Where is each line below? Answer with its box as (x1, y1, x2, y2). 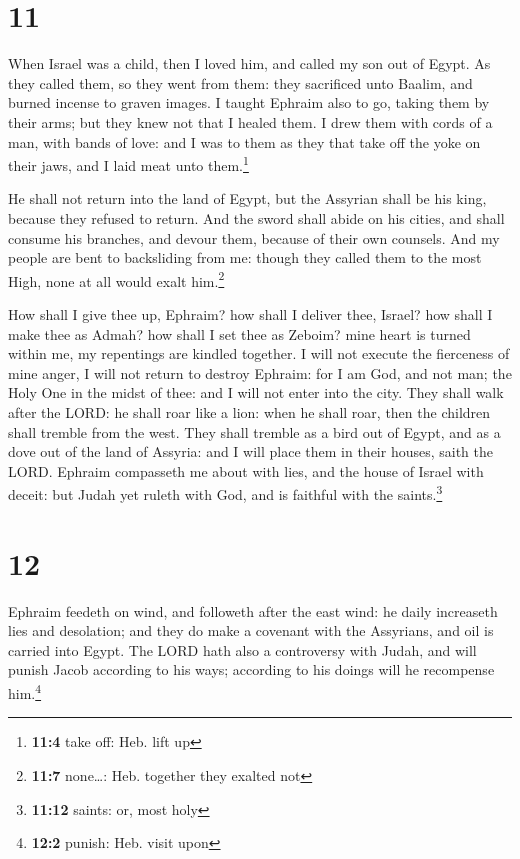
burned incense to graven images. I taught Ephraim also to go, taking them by (8, 92, 490, 113)
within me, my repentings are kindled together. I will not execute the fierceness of (8, 343, 510, 364)
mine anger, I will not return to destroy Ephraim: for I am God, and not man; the (8, 362, 512, 383)
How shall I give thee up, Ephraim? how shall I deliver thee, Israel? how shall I (8, 303, 493, 324)
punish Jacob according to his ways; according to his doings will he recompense (8, 659, 495, 680)
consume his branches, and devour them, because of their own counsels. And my (8, 227, 500, 248)
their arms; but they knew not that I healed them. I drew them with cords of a (8, 111, 493, 132)
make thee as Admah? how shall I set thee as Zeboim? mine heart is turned (8, 323, 471, 344)
